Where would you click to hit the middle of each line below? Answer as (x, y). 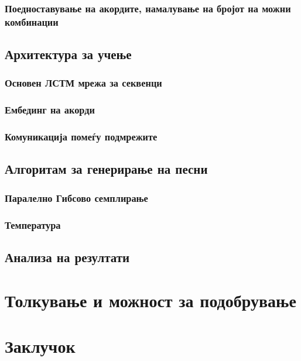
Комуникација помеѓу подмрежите (81, 137)
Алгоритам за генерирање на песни (106, 169)
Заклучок (40, 345)
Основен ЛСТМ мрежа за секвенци (83, 83)
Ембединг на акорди (50, 110)
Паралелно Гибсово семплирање (76, 197)
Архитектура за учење (68, 54)
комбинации (32, 21)
